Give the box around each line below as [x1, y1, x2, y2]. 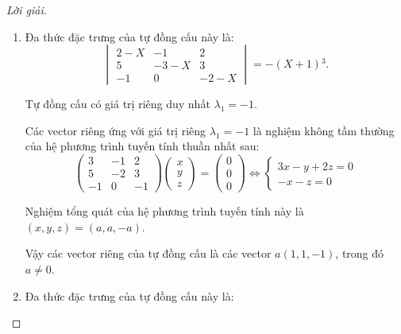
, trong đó [335, 245, 384, 262]
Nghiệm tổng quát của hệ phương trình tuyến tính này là [25, 203, 304, 219]
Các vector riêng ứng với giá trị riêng [25, 122, 206, 138]
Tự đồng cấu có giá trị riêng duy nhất [25, 95, 210, 112]
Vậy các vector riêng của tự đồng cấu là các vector [25, 245, 272, 262]
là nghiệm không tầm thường [253, 122, 395, 138]
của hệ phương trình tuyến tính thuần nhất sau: [25, 138, 260, 154]
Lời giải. [6, 2, 48, 17]
